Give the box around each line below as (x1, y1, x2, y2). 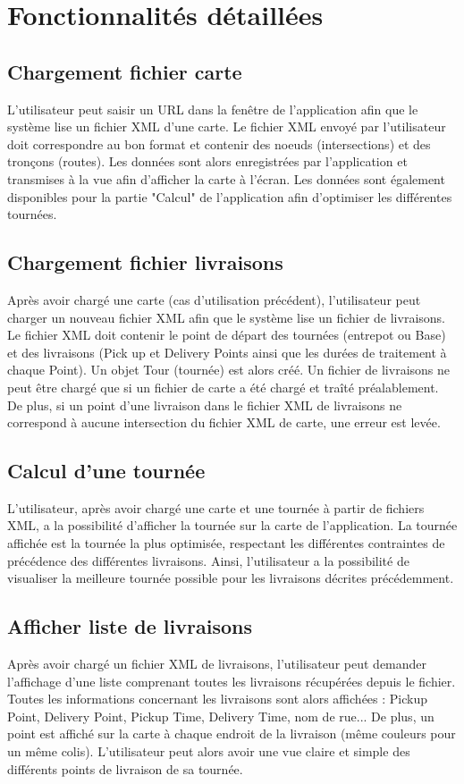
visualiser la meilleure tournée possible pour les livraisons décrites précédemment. (7, 569, 454, 587)
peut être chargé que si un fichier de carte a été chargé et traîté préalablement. (7, 377, 439, 396)
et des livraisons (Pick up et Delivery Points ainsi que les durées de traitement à (7, 342, 447, 361)
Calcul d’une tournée (7, 457, 206, 485)
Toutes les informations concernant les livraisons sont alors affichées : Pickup (7, 689, 428, 708)
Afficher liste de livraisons (7, 612, 252, 640)
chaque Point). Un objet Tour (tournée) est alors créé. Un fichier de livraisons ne (7, 360, 451, 379)
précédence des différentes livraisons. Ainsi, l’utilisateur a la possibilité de (7, 551, 409, 569)
